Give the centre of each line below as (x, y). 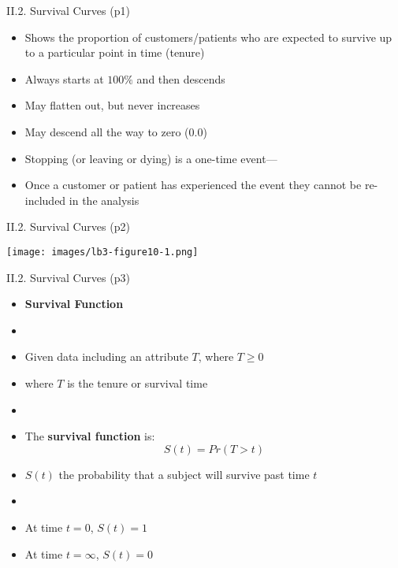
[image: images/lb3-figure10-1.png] (102, 252)
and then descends (181, 78)
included (45, 200)
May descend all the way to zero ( (107, 131)
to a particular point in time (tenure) (115, 52)
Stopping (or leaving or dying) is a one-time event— (151, 158)
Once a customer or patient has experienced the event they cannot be (193, 185)
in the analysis (104, 200)
